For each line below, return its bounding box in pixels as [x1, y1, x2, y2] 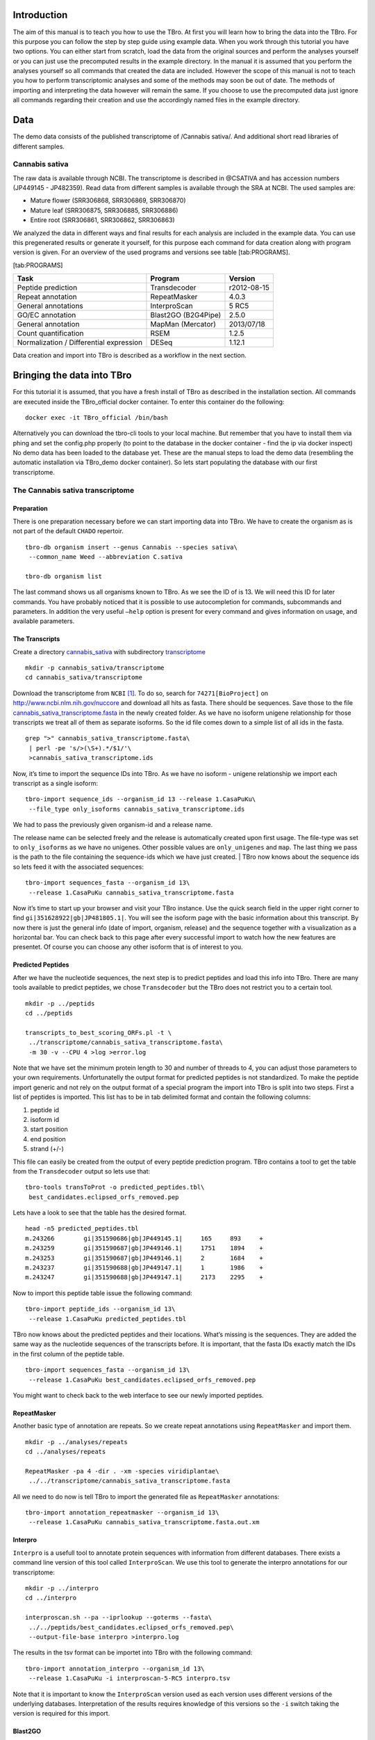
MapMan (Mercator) [150, 319, 217, 329]
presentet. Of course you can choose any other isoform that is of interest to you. [12, 943, 243, 951]
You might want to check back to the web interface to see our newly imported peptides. [12, 1391, 264, 1399]
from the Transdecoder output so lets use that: [12, 1166, 151, 1176]
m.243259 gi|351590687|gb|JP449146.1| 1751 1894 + [25, 1244, 263, 1252]
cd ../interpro [25, 1594, 77, 1602]
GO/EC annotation [17, 310, 76, 320]
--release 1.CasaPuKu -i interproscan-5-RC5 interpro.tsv [28, 1675, 231, 1682]
